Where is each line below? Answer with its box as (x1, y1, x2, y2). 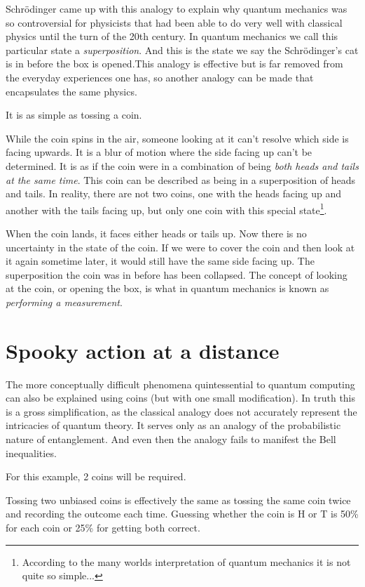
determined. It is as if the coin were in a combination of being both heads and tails (6, 158, 359, 173)
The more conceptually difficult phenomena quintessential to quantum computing (6, 376, 355, 391)
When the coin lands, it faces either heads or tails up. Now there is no (6, 225, 307, 240)
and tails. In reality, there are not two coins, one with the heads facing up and (6, 186, 342, 201)
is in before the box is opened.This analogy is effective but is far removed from (6, 56, 343, 71)
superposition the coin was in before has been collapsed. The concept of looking (6, 267, 347, 282)
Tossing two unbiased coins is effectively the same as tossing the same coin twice (6, 492, 351, 507)
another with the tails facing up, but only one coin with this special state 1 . (6, 200, 327, 217)
